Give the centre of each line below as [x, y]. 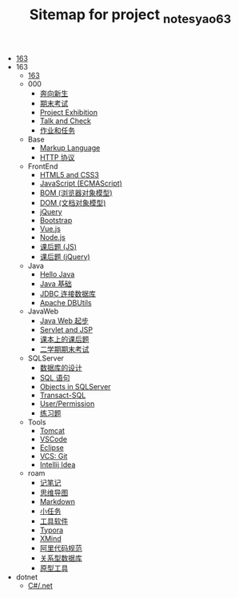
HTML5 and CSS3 [70, 174]
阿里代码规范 [61, 548]
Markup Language [70, 148]
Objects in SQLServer [75, 386]
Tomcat [52, 430]
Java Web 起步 [64, 321]
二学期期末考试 [64, 349]
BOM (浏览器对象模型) [76, 193]
